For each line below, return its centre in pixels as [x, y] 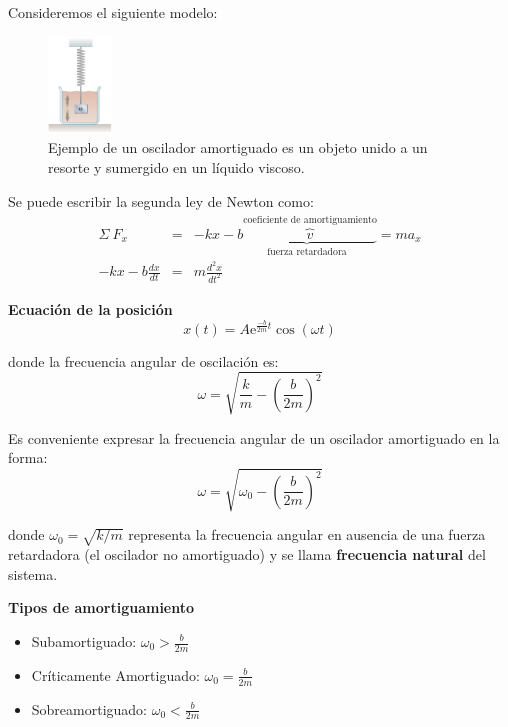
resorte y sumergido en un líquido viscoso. [176, 166]
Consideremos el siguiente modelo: [113, 12]
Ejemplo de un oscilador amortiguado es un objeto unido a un [238, 147]
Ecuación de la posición [90, 309]
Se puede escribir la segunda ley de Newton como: [161, 200]
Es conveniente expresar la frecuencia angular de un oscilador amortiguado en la [254, 437]
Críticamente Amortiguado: [115, 674]
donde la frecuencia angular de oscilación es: [143, 360]
